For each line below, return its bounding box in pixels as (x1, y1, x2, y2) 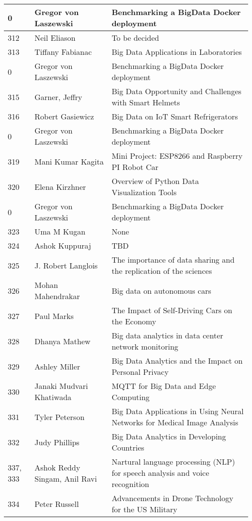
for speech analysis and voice (111, 467, 209, 478)
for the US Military (111, 504, 177, 515)
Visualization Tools (111, 186, 177, 198)
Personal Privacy (111, 366, 169, 377)
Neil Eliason (34, 32, 76, 43)
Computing (111, 391, 150, 403)
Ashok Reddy (34, 461, 80, 473)
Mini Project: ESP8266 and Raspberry (111, 150, 243, 161)
